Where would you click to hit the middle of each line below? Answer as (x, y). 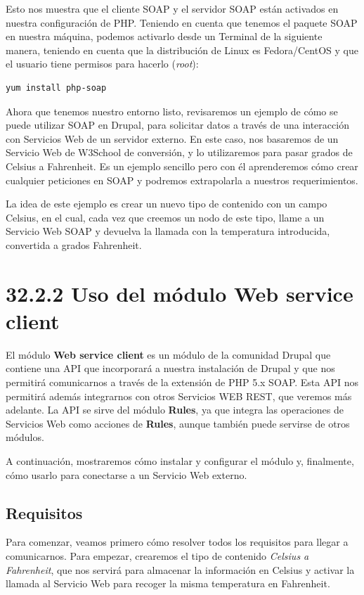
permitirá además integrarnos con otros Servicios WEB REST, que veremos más (179, 396)
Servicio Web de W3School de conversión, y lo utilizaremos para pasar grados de (179, 152)
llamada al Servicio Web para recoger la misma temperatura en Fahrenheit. (168, 583)
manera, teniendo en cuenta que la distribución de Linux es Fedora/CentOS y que (182, 50)
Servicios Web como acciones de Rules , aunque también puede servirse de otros (178, 423)
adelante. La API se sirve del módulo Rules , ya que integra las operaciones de (175, 410)
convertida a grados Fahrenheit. (74, 244)
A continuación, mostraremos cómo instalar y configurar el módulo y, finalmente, (180, 460)
